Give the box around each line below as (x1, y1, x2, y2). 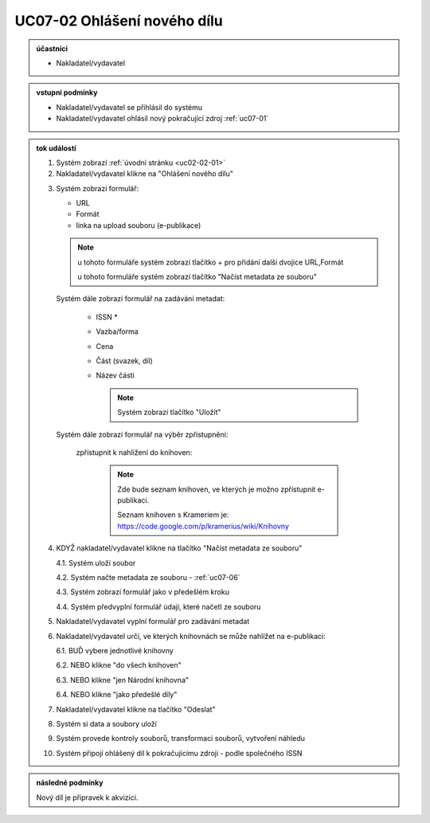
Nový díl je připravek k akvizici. (36, 793, 139, 802)
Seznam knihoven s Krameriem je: (117, 510, 229, 519)
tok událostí (36, 143, 76, 153)
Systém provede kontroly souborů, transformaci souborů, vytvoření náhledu (56, 734, 306, 743)
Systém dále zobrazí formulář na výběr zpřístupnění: (56, 429, 229, 439)
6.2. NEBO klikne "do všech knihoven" (56, 660, 182, 670)
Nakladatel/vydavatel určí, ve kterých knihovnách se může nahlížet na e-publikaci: (56, 631, 326, 641)
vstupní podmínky (36, 88, 98, 97)
